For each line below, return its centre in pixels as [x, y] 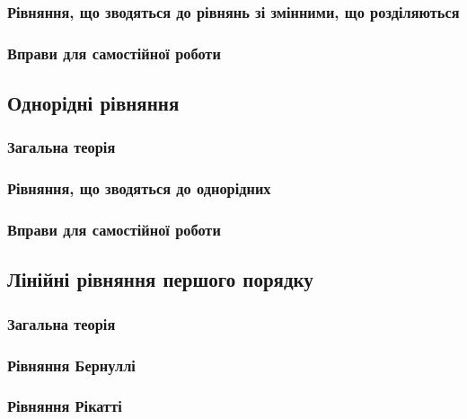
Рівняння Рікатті [65, 406]
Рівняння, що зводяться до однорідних [139, 188]
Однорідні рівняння [93, 103]
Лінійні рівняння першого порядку [160, 279]
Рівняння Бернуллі [71, 365]
